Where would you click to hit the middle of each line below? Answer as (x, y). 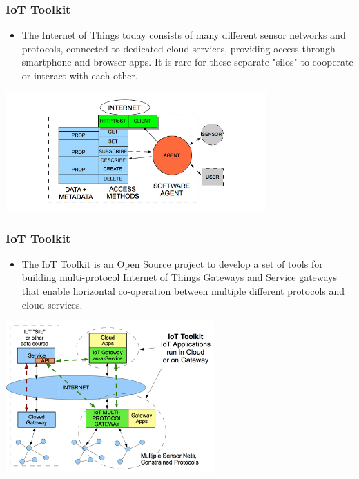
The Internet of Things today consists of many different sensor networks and (184, 35)
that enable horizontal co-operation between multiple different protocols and (183, 291)
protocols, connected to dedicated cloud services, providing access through (178, 48)
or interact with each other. (80, 75)
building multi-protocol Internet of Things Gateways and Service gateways (179, 277)
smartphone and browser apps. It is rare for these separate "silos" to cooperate (187, 62)
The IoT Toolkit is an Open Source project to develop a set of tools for (172, 263)
